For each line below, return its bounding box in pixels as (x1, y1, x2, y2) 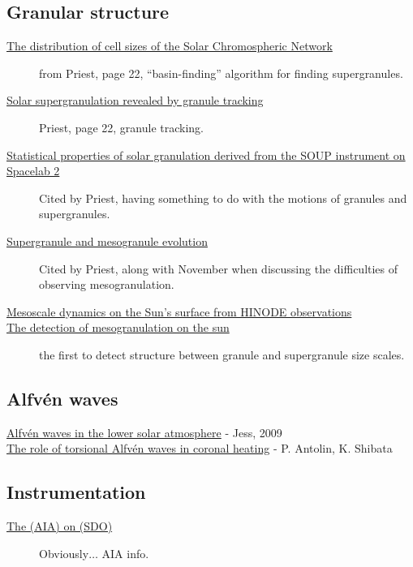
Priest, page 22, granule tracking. (39, 118, 204, 135)
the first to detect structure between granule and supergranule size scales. (39, 346, 405, 363)
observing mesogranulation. (39, 276, 174, 293)
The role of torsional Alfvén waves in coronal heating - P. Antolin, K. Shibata (6, 440, 393, 457)
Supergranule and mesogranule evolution (6, 232, 208, 249)
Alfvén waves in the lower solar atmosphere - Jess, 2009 (6, 423, 282, 440)
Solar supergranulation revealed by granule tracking (6, 92, 264, 109)
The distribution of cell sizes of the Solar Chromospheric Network (6, 37, 333, 54)
